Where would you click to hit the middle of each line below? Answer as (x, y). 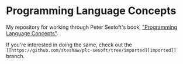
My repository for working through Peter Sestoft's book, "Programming (91, 27)
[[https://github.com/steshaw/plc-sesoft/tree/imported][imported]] (91, 50)
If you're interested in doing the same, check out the (69, 45)
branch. (15, 56)
